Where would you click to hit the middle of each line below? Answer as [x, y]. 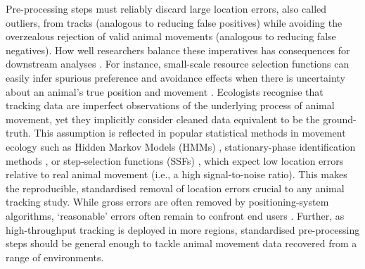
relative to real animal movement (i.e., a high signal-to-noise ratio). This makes [177, 174]
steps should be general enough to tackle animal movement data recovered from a [181, 243]
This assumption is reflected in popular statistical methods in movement [190, 133]
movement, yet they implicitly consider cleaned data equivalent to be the [163, 119]
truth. [18, 133]
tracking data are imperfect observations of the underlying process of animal [170, 105]
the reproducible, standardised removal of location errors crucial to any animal [175, 188]
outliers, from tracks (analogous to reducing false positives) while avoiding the [174, 22]
